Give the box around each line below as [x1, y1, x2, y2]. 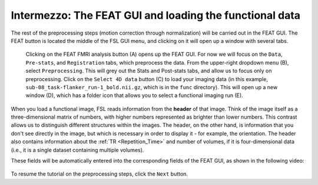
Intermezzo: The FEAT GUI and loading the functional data [11, 9, 300, 22]
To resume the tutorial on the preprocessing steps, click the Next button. [11, 170, 188, 177]
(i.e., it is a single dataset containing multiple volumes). [11, 146, 144, 153]
